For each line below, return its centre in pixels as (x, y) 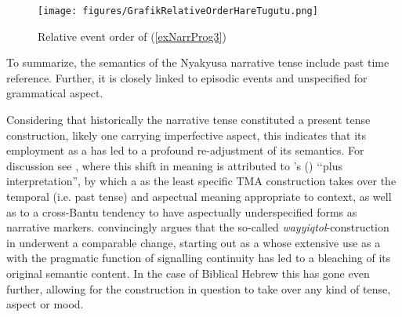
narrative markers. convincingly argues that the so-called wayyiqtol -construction (198, 227)
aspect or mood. (45, 304)
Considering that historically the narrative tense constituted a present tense (188, 120)
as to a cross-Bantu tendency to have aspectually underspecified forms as (182, 211)
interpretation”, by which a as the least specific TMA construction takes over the (201, 181)
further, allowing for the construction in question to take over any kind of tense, (199, 288)
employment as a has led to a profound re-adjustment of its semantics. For (185, 150)
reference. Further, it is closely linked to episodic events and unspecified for (187, 77)
